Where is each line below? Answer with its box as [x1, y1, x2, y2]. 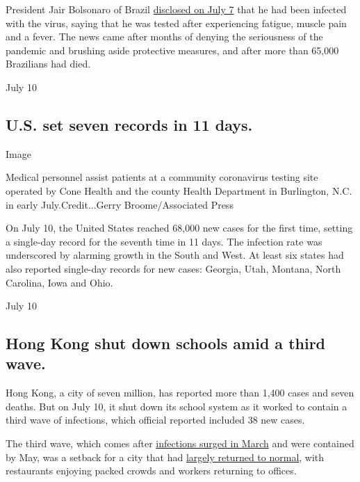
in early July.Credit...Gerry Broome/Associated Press [6, 197, 234, 211]
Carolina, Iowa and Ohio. [6, 275, 113, 289]
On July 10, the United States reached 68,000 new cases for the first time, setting [6, 220, 353, 235]
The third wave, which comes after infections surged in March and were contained [6, 436, 354, 451]
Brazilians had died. [6, 56, 91, 71]
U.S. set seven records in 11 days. [6, 113, 253, 135]
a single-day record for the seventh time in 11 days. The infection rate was [6, 234, 322, 248]
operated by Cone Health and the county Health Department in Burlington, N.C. [6, 183, 352, 198]
